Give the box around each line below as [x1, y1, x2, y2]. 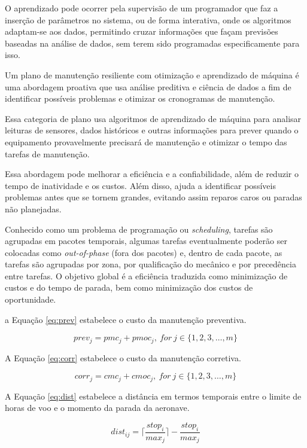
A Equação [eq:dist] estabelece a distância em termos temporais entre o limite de [5, 389, 302, 402]
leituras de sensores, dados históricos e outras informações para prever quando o [5, 124, 299, 136]
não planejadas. [5, 202, 62, 215]
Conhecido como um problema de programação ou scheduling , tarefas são [5, 223, 273, 235]
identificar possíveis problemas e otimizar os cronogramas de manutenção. [5, 92, 275, 105]
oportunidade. [5, 293, 56, 306]
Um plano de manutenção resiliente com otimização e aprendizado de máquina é [5, 68, 299, 81]
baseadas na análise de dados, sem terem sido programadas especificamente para [5, 36, 300, 49]
